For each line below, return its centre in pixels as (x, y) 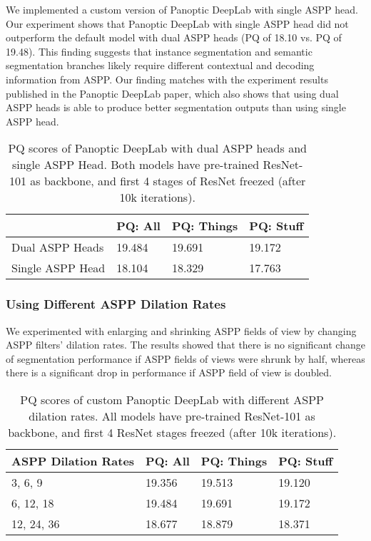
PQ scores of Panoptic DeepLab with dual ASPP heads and (157, 148)
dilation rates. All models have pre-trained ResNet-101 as (172, 416)
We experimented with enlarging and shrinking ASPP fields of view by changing (181, 330)
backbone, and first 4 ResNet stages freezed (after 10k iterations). (172, 432)
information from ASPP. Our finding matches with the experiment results (167, 79)
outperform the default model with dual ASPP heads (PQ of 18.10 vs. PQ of (174, 37)
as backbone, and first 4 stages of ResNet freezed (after (168, 181)
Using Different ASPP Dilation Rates (116, 304)
